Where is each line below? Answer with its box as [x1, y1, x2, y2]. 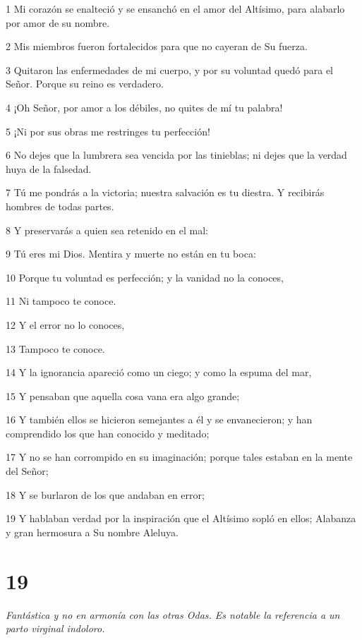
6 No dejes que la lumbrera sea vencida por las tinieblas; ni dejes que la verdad [6, 147, 347, 162]
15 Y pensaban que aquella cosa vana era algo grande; [6, 388, 240, 403]
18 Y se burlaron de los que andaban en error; [6, 487, 205, 502]
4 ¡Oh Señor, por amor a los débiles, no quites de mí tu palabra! [6, 99, 283, 114]
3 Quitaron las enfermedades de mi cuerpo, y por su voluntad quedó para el [6, 62, 334, 77]
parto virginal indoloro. [6, 621, 105, 636]
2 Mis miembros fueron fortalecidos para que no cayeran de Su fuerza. [6, 39, 308, 54]
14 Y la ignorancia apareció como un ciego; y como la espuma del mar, [6, 365, 312, 380]
